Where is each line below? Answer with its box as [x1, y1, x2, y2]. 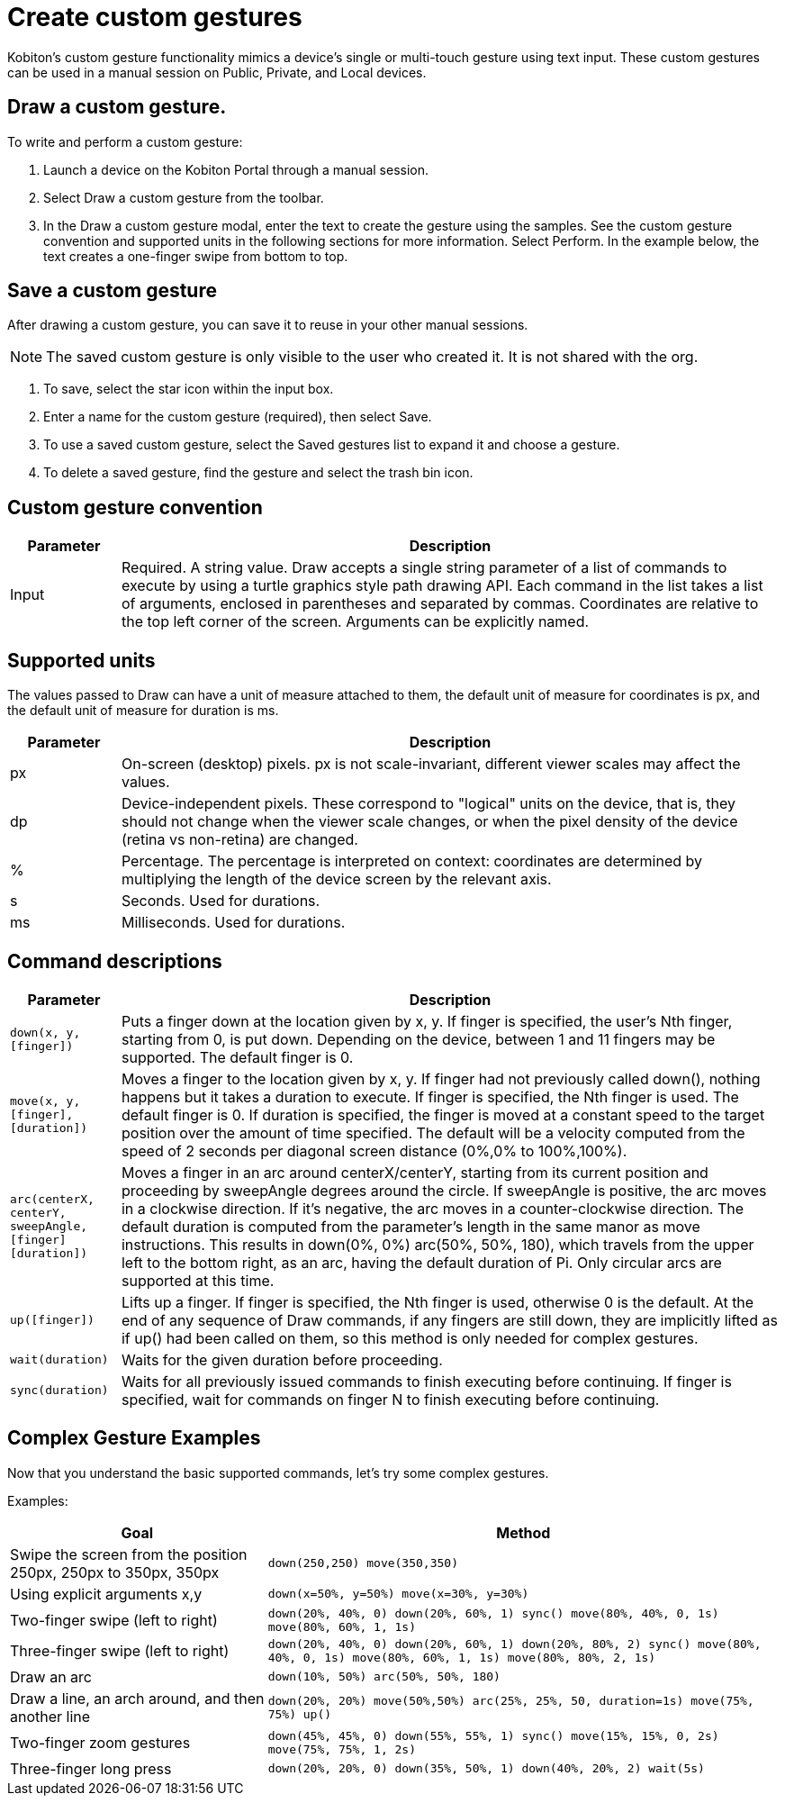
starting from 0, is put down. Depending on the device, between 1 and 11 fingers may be [121, 1029, 716, 1048]
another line [10, 1707, 91, 1726]
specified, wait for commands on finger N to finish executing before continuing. [121, 1390, 660, 1409]
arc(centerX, [10, 1192, 95, 1207]
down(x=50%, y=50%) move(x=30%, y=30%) [267, 1587, 529, 1601]
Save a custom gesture [7, 279, 217, 303]
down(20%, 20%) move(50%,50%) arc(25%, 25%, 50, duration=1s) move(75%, [267, 1693, 754, 1708]
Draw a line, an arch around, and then [10, 1689, 265, 1708]
